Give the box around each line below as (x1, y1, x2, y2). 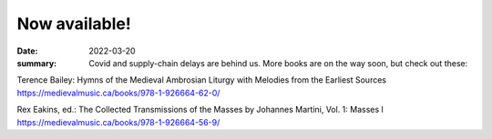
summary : (16, 57, 57, 68)
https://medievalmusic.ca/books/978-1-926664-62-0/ (16, 87, 220, 98)
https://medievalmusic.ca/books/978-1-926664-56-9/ (16, 116, 220, 127)
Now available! (16, 14, 131, 34)
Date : (16, 45, 38, 56)
